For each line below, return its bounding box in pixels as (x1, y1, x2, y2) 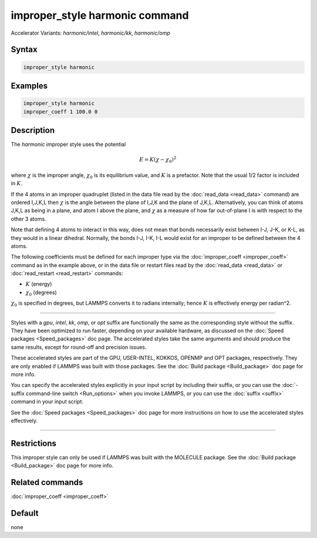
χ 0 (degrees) (25, 289, 57, 297)
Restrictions (11, 438, 57, 448)
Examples (11, 81, 48, 91)
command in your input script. (11, 398, 84, 405)
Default (11, 508, 39, 518)
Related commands (11, 477, 83, 487)
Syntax (11, 45, 38, 55)
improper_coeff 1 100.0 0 (23, 108, 98, 115)
